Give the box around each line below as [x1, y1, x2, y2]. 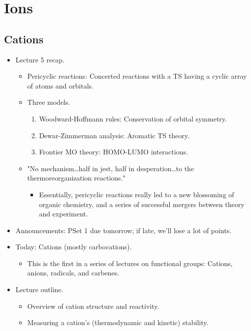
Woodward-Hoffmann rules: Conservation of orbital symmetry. [39, 113, 227, 123]
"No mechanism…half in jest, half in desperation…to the [27, 163, 194, 173]
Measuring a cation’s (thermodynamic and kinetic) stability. [27, 317, 209, 328]
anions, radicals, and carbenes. [27, 268, 120, 278]
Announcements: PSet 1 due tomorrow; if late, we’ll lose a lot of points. [15, 225, 232, 235]
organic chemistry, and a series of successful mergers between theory [39, 199, 245, 209]
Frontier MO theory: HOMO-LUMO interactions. [39, 147, 188, 157]
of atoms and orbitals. [27, 80, 94, 90]
